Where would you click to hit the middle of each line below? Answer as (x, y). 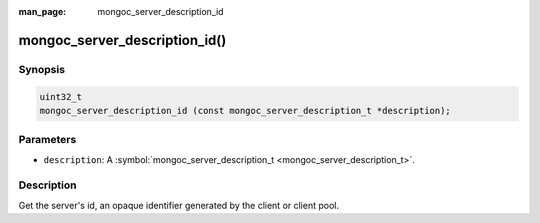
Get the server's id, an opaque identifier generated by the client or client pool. (179, 205)
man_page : (42, 11)
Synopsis (41, 69)
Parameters (47, 140)
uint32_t (61, 96)
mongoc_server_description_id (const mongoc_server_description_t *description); (245, 110)
